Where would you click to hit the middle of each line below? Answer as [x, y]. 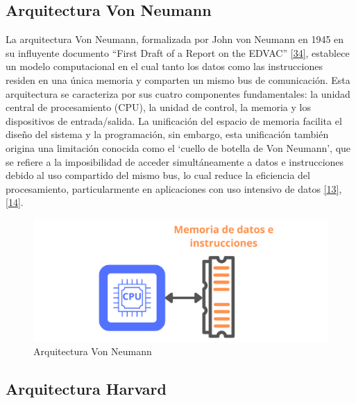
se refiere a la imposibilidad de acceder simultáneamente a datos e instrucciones [175, 161]
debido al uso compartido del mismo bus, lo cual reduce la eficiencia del [158, 175]
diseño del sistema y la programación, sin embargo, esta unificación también [167, 134]
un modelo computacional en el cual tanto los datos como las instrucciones [164, 66]
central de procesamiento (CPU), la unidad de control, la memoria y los [158, 107]
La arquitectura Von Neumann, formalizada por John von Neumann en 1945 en [175, 39]
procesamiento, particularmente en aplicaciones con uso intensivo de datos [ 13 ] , [174, 188]
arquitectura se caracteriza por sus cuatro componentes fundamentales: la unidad [178, 93]
